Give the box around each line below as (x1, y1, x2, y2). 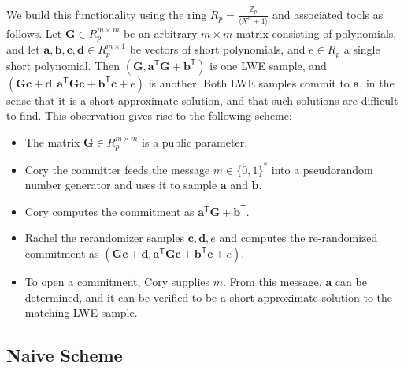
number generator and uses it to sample (24, 177, 217, 193)
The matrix (24, 133, 80, 150)
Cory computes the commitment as (24, 203, 195, 219)
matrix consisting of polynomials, (235, 24, 397, 41)
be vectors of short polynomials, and (129, 41, 306, 58)
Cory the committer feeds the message (24, 161, 210, 177)
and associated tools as (272, 6, 384, 22)
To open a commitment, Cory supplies (24, 273, 210, 290)
